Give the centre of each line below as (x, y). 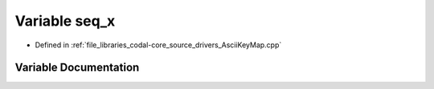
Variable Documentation (77, 68)
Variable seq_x (65, 21)
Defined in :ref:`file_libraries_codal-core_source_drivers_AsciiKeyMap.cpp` (158, 45)
